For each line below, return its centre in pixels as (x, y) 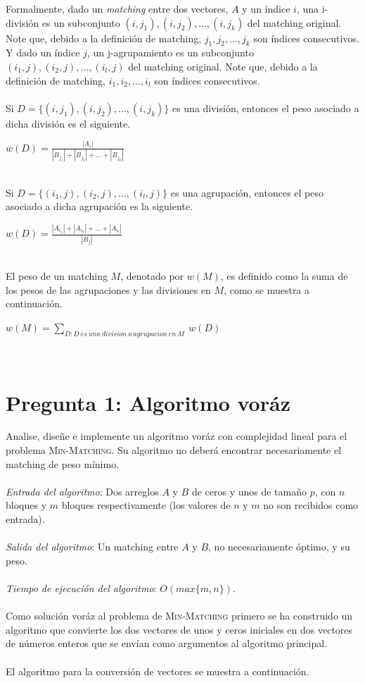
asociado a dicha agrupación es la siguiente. (99, 206)
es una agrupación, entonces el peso (247, 192)
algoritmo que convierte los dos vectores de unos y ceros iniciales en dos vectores (179, 629)
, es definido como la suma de (284, 276)
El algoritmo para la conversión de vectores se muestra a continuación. (158, 671)
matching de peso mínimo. (63, 463)
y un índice (266, 8)
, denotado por (152, 276)
